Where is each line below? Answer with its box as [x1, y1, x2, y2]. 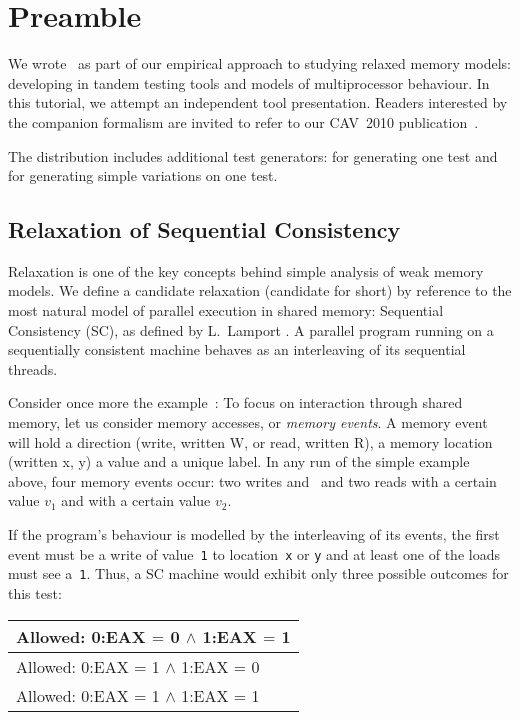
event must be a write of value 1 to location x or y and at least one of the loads [8, 543, 500, 564]
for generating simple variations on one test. [8, 165, 278, 186]
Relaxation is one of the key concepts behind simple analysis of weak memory [8, 260, 484, 281]
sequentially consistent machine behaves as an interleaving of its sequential [8, 339, 466, 360]
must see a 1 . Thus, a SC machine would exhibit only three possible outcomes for [8, 563, 509, 584]
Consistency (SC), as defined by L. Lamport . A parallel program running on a [8, 319, 494, 340]
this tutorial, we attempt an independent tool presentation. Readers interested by [8, 92, 508, 113]
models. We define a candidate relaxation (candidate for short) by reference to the [8, 280, 512, 301]
